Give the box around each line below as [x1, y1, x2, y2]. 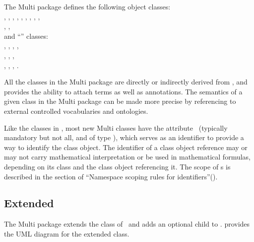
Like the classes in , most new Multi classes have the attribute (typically [4, 122, 228, 133]
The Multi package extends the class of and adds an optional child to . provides [4, 219, 250, 229]
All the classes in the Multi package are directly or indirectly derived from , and [4, 77, 248, 87]
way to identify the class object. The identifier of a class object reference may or [4, 142, 248, 152]
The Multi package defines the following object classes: [4, 1, 171, 11]
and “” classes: [4, 30, 48, 41]
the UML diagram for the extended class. [4, 228, 129, 239]
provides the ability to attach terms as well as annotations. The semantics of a [4, 86, 243, 96]
